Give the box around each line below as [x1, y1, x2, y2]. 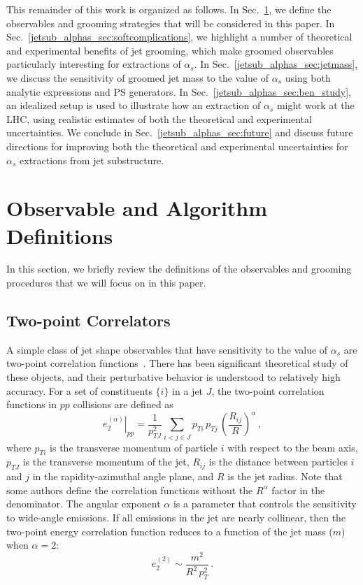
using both [285, 70, 331, 85]
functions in [6, 397, 57, 412]
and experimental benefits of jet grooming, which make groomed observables [6, 43, 334, 57]
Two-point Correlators [6, 310, 171, 331]
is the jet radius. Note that [227, 469, 343, 484]
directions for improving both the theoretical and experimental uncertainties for [6, 138, 348, 153]
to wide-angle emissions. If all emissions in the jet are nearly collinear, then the [6, 510, 346, 524]
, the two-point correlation [211, 383, 325, 398]
